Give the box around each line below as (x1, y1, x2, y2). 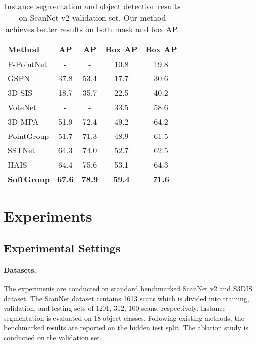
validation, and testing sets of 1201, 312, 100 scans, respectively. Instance (4, 303, 226, 313)
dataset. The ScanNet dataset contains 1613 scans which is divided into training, (4, 293, 249, 303)
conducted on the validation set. (4, 332, 102, 342)
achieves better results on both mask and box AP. (5, 23, 179, 35)
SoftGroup (8, 173, 50, 185)
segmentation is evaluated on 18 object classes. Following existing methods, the (4, 312, 244, 323)
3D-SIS (8, 87, 33, 98)
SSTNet (8, 144, 35, 156)
